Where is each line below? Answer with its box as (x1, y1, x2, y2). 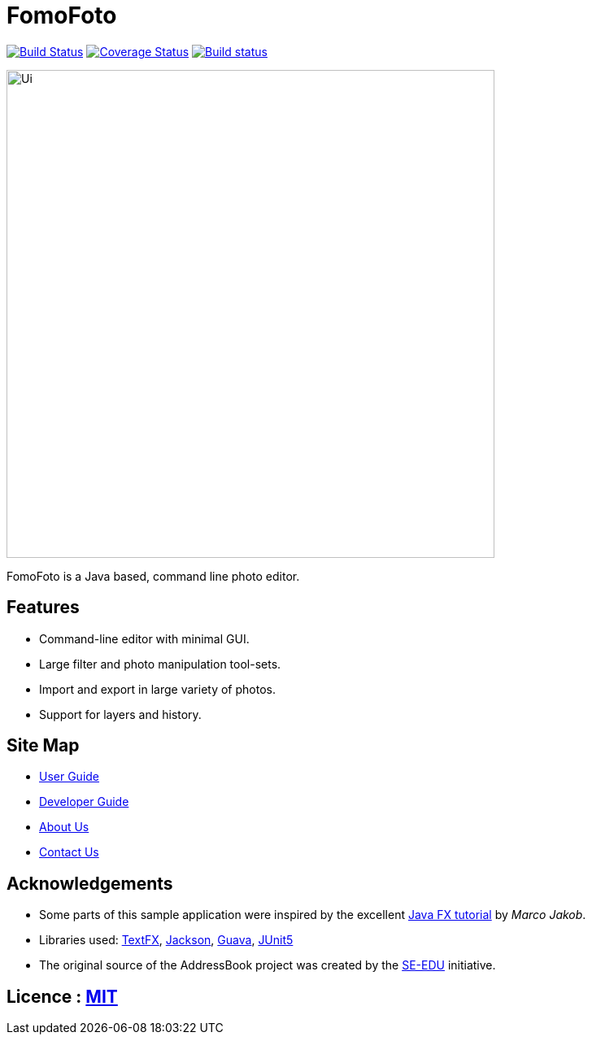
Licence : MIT (7, 986, 118, 1007)
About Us (39, 820, 89, 834)
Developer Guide (39, 795, 129, 809)
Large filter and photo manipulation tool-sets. (39, 656, 281, 671)
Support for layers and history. (39, 707, 202, 721)
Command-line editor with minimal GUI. (39, 631, 250, 646)
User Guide (39, 769, 100, 784)
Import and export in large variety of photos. (39, 682, 276, 696)
